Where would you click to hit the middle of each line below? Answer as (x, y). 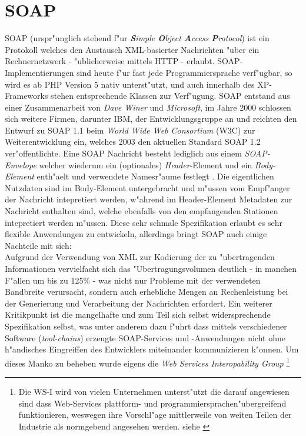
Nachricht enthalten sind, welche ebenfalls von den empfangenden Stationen (142, 211)
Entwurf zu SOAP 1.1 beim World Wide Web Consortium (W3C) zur (130, 130)
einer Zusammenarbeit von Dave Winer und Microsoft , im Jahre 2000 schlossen (148, 107)
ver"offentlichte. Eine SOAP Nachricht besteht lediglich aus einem (123, 153)
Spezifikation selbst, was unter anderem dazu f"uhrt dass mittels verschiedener (146, 326)
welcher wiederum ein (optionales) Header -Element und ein (146, 164)
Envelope (21, 164)
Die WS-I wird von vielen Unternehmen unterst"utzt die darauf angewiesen (154, 391)
